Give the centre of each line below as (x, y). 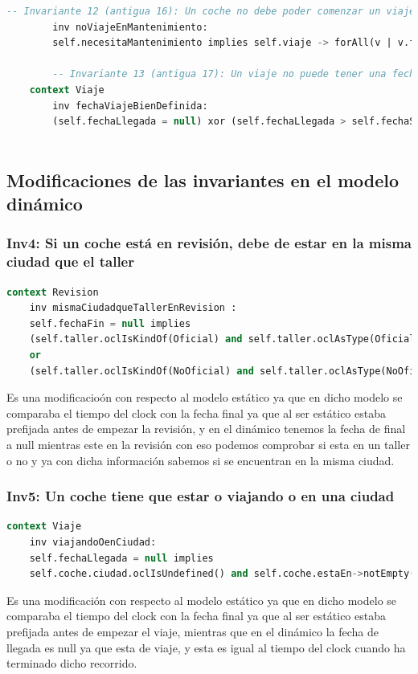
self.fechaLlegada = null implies (121, 558)
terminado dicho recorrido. (72, 663)
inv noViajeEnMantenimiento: (130, 27)
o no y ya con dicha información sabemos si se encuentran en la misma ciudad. (201, 460)
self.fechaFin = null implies (110, 323)
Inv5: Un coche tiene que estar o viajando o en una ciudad (201, 496)
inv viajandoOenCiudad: (93, 542)
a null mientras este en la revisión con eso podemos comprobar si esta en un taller (208, 444)
